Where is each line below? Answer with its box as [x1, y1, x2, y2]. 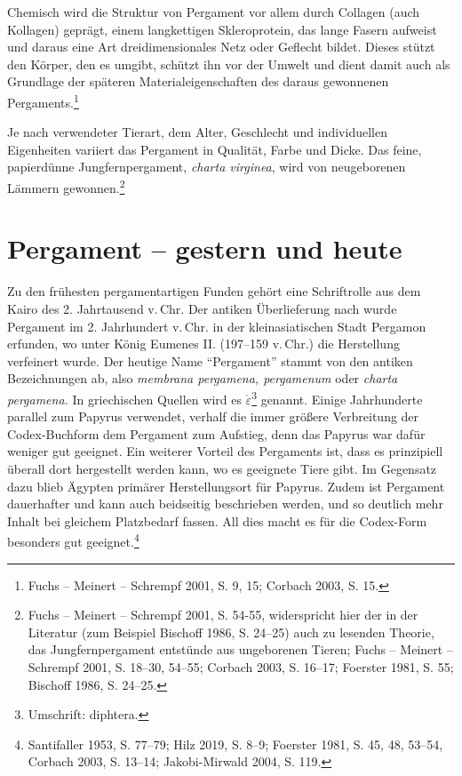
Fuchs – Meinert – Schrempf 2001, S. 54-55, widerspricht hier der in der [28, 605, 418, 624]
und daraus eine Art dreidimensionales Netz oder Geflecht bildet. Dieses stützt [7, 37, 435, 56]
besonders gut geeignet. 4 [7, 530, 139, 550]
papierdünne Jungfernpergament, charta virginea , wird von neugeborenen [7, 157, 406, 176]
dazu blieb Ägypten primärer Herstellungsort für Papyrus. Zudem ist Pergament [7, 476, 445, 495]
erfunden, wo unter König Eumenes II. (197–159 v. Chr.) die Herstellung [7, 334, 400, 353]
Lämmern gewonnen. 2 [7, 176, 125, 196]
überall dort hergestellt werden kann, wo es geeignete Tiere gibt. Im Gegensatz [7, 459, 437, 477]
